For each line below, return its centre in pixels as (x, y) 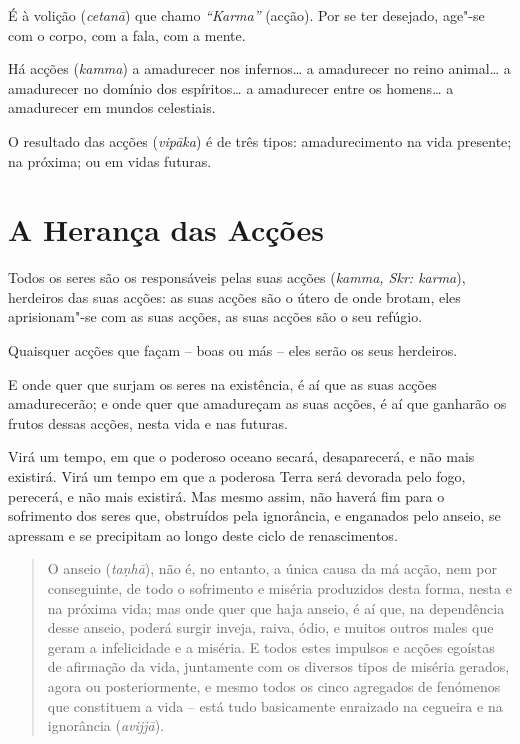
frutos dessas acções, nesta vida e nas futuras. (148, 422)
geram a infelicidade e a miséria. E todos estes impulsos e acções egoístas (271, 646)
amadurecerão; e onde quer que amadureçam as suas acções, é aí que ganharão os (257, 403)
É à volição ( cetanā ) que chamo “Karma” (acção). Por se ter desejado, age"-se (246, 15)
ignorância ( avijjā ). (105, 725)
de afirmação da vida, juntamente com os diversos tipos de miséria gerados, (278, 666)
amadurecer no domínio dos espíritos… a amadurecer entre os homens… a (231, 87)
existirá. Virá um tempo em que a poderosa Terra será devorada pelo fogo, (237, 476)
